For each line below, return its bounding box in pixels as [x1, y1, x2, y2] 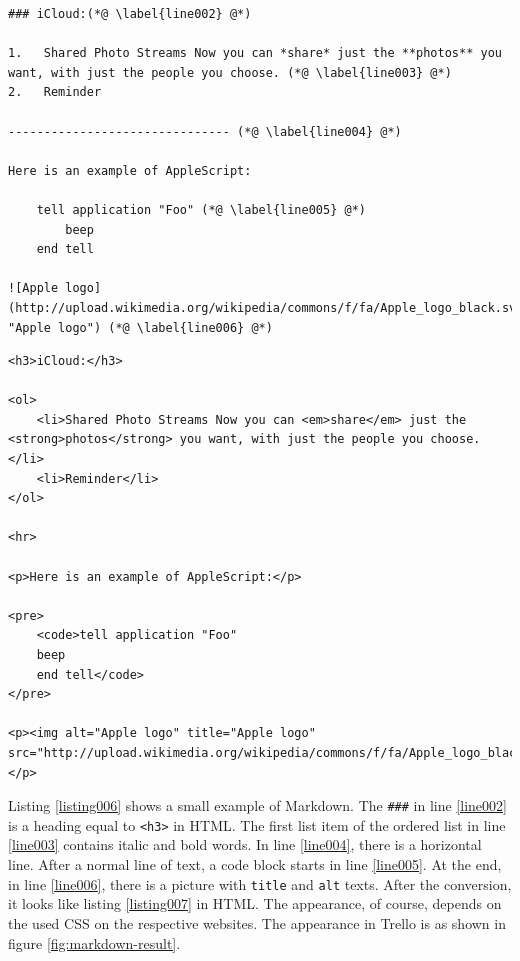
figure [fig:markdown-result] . [8, 932, 181, 953]
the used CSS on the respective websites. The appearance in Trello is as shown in [8, 912, 506, 933]
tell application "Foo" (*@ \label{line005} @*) [36, 202, 366, 217]
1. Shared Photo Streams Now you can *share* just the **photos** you [8, 46, 502, 61]
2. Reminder [8, 85, 102, 100]
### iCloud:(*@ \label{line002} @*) [8, 7, 252, 21]
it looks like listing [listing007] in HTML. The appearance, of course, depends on [8, 893, 502, 914]
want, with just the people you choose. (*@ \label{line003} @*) [8, 65, 452, 80]
